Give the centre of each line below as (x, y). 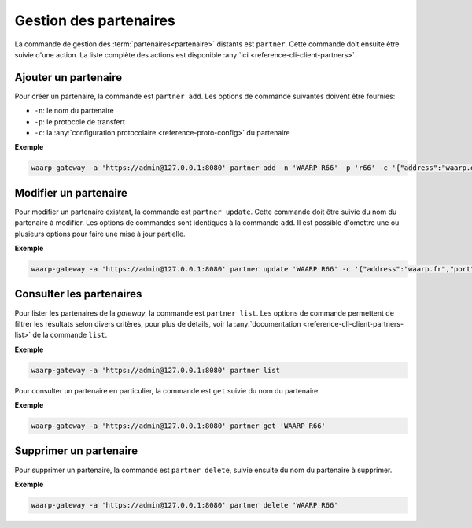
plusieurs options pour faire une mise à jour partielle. (100, 234)
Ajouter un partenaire (68, 78)
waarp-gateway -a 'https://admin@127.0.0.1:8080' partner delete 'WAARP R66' (184, 505)
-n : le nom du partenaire (74, 111)
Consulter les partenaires (78, 294)
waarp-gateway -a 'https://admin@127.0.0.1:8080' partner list (156, 370)
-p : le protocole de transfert (80, 121)
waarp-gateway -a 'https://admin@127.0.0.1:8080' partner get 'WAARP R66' (179, 426)
